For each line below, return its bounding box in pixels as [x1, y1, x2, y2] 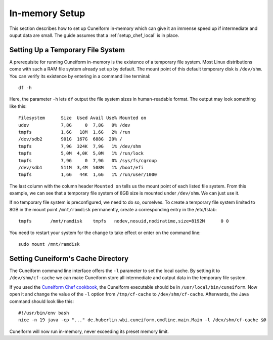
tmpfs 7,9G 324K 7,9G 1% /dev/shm [18, 143, 141, 149]
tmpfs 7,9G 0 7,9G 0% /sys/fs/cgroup [18, 158, 157, 163]
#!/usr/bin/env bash [18, 310, 69, 316]
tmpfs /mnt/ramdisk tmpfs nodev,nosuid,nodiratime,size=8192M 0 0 [18, 218, 229, 224]
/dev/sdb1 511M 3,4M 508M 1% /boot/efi [18, 165, 144, 170]
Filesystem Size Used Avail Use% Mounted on [18, 115, 147, 121]
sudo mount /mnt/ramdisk [18, 241, 80, 247]
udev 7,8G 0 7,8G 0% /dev [18, 122, 131, 128]
